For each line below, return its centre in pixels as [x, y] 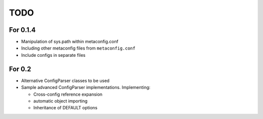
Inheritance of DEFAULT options [65, 108]
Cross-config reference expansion [68, 94]
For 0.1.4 [22, 30]
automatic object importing [60, 101]
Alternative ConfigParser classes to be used [65, 81]
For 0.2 [20, 69]
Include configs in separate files [53, 55]
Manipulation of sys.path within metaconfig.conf [70, 42]
